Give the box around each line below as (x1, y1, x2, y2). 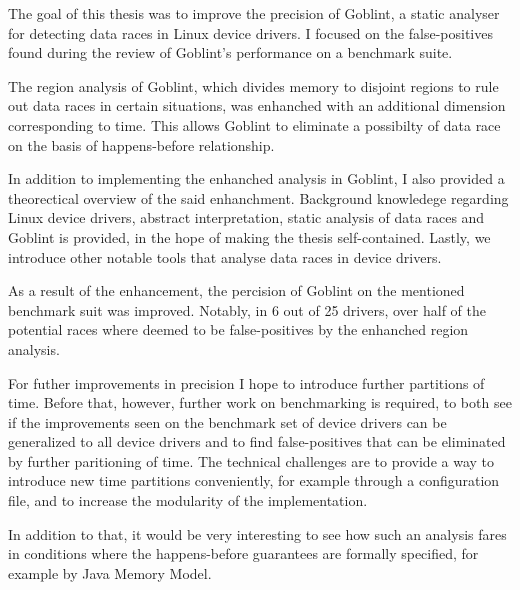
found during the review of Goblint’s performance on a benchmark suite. (8, 42, 453, 63)
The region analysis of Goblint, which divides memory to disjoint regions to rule (8, 75, 499, 96)
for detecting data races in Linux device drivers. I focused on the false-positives (8, 22, 493, 43)
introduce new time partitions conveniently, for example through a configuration (8, 470, 500, 491)
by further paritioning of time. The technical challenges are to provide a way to (8, 450, 494, 471)
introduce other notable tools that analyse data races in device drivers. (8, 246, 442, 267)
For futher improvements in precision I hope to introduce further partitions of (8, 372, 485, 393)
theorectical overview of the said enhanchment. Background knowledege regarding (8, 187, 509, 208)
